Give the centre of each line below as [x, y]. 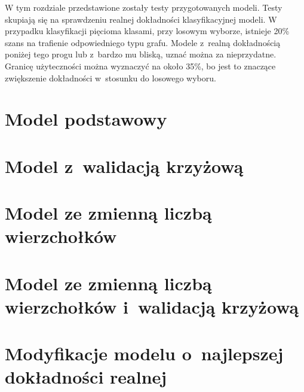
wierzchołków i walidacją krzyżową [152, 306]
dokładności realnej [86, 377]
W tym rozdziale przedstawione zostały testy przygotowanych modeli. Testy [144, 7]
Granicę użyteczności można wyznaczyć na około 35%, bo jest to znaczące [140, 66]
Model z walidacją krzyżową [124, 165]
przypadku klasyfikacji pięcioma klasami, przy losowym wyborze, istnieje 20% [147, 31]
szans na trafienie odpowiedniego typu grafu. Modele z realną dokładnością [143, 42]
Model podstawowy [86, 119]
